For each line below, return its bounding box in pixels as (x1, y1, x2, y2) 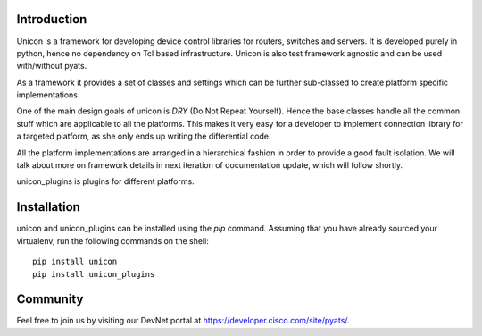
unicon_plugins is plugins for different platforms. (16, 176, 195, 187)
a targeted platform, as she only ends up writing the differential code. (16, 130, 271, 142)
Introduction (16, 12, 87, 27)
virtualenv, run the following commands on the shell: (16, 235, 209, 246)
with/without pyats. (16, 61, 87, 71)
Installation (16, 199, 80, 214)
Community (16, 291, 84, 307)
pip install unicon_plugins (32, 269, 155, 279)
